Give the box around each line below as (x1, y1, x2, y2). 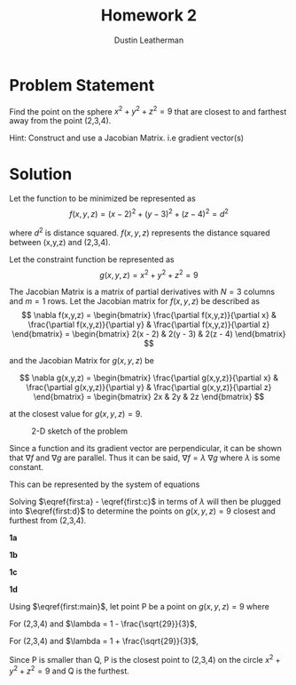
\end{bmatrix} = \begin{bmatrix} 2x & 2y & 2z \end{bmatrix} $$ (33, 392, 265, 402)
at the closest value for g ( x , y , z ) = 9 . (9, 409, 144, 419)
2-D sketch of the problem (31, 426, 129, 436)
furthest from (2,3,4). (9, 515, 87, 526)
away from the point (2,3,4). (9, 115, 112, 126)
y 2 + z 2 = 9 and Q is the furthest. (9, 664, 130, 676)
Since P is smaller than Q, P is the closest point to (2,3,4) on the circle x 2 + (9, 653, 281, 665)
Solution (9, 163, 73, 184)
